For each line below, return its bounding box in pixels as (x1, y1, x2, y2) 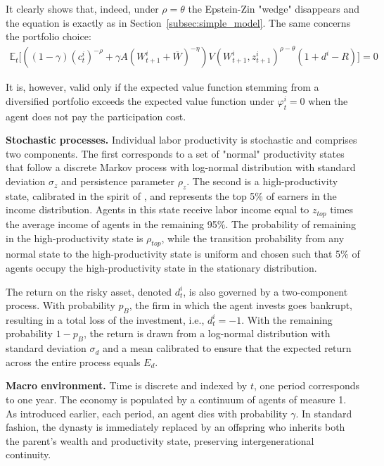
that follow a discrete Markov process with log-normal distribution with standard (6, 160, 356, 175)
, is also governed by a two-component (183, 284, 348, 298)
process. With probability (6, 298, 115, 313)
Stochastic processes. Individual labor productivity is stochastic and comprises (6, 132, 357, 147)
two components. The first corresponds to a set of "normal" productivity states (6, 146, 345, 160)
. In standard (295, 405, 352, 420)
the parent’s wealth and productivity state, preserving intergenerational (6, 433, 314, 448)
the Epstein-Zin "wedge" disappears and (188, 1, 359, 15)
